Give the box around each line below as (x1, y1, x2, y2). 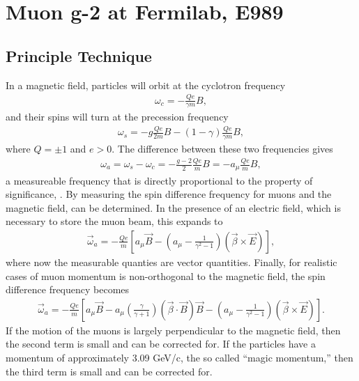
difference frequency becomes (6, 282, 130, 297)
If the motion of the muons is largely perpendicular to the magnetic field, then (6, 322, 341, 337)
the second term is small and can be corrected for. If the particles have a (6, 336, 316, 351)
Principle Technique (6, 45, 152, 66)
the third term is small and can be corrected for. (6, 364, 213, 378)
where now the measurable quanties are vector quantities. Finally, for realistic (6, 254, 337, 269)
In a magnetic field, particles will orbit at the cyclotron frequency (6, 77, 286, 92)
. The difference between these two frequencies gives (112, 141, 333, 156)
